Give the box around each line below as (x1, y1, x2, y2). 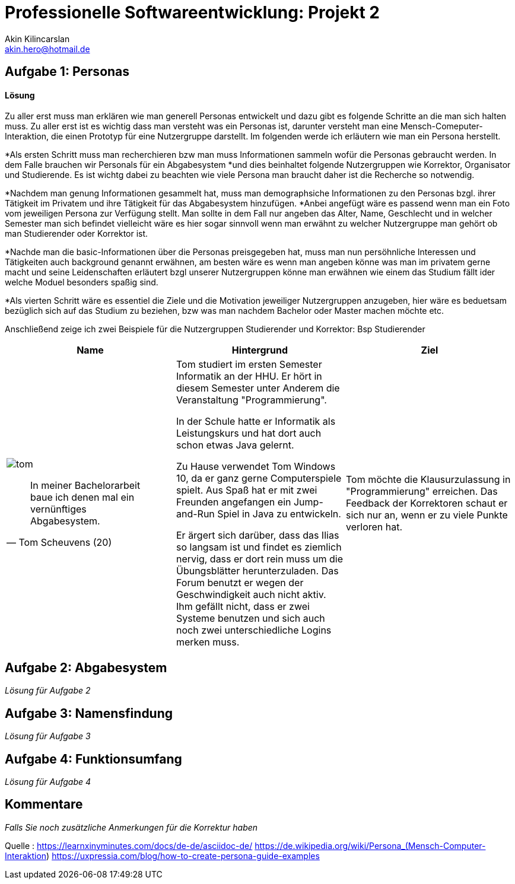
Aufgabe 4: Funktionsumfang (5, 751, 182, 767)
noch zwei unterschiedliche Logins (176, 624, 332, 637)
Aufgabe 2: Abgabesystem (5, 660, 167, 675)
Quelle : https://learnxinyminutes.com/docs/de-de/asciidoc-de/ (5, 840, 253, 851)
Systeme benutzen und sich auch (176, 612, 325, 625)
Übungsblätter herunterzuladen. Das (176, 565, 339, 577)
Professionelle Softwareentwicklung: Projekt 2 (5, 2, 380, 23)
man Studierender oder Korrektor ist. (5, 228, 148, 239)
